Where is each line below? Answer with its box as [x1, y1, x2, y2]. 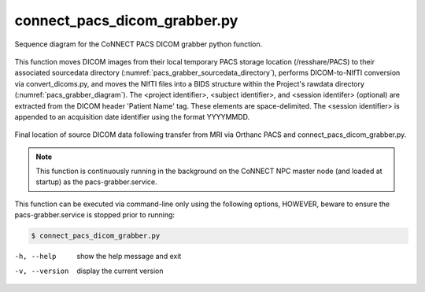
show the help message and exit [76, 252, 182, 261]
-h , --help [14, 252, 57, 261]
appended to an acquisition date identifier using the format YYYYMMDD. [14, 112, 250, 121]
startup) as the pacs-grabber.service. [35, 177, 157, 187]
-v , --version [14, 266, 69, 275]
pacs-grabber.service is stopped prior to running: [14, 210, 176, 220]
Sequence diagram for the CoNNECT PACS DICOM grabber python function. [14, 39, 263, 49]
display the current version [76, 266, 164, 275]
